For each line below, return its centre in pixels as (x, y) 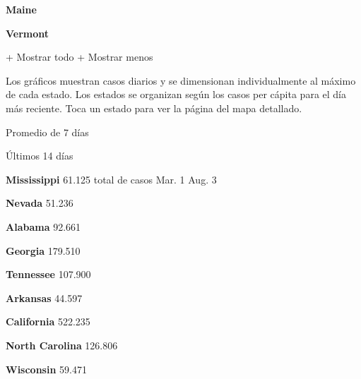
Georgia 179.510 (43, 250)
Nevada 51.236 (40, 203)
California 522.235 (48, 321)
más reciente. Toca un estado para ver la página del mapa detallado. (154, 108)
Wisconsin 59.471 (46, 369)
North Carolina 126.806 (62, 345)
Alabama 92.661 (43, 226)
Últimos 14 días (40, 156)
